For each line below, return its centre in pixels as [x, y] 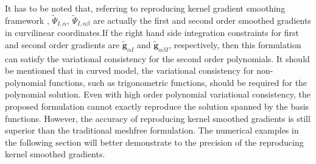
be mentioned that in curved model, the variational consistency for [129, 70]
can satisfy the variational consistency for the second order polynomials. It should [157, 58]
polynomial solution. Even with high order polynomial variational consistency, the [158, 94]
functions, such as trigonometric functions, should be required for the [178, 82]
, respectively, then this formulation [235, 44]
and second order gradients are [62, 44]
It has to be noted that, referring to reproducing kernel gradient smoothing [145, 8]
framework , [27, 20]
